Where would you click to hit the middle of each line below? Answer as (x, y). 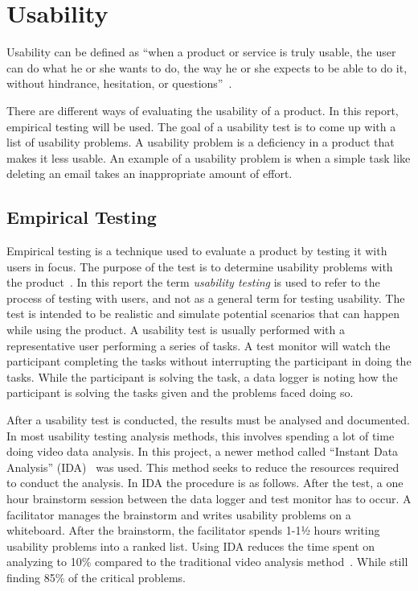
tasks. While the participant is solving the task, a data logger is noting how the (202, 376)
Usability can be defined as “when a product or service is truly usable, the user (201, 52)
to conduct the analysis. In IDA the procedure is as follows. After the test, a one (205, 483)
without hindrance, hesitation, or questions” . (119, 83)
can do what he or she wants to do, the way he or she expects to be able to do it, (207, 67)
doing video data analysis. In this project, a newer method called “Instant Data (203, 451)
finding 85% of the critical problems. (96, 577)
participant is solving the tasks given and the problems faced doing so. (180, 393)
